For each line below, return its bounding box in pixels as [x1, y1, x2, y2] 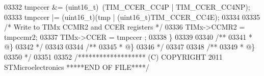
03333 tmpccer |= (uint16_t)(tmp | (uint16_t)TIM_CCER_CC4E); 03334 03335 [4, 11, 260, 22]
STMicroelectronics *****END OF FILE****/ [4, 61, 149, 72]
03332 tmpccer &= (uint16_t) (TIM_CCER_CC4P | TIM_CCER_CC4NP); [4, 2, 250, 12]
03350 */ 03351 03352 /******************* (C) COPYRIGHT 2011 [4, 51, 223, 62]
